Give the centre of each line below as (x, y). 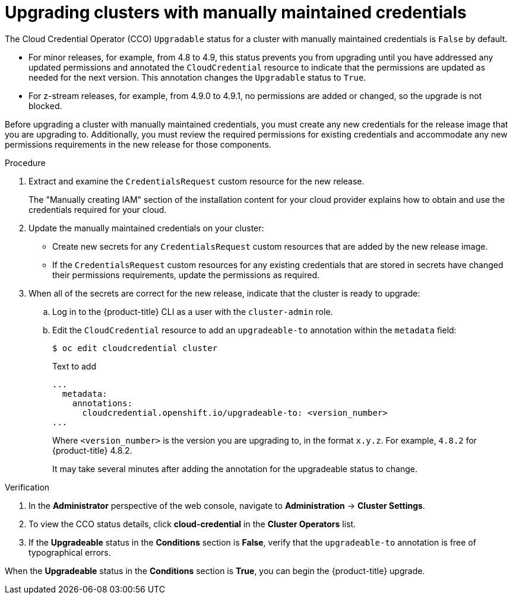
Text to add (75, 366)
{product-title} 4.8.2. (92, 450)
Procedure (25, 163)
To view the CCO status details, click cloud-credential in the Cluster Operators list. (192, 524)
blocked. (45, 106)
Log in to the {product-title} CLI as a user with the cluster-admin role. (193, 311)
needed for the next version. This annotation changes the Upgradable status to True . (197, 77)
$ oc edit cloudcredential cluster (135, 348)
